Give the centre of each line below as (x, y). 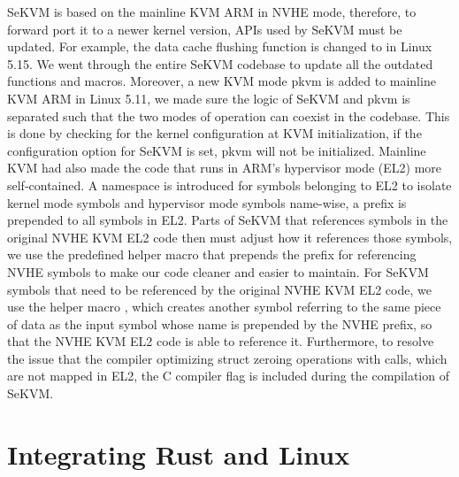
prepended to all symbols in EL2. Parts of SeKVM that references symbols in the (228, 220)
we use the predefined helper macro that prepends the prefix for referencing (212, 254)
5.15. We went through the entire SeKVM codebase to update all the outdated (220, 63)
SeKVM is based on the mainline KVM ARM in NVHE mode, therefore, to (212, 12)
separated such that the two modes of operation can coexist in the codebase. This (229, 115)
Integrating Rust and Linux (179, 454)
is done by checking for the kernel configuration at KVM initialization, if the (214, 133)
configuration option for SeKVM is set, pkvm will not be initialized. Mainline (217, 150)
